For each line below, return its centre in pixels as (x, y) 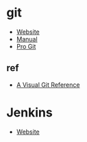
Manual (27, 39)
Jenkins (29, 112)
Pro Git (26, 46)
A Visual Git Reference (48, 85)
